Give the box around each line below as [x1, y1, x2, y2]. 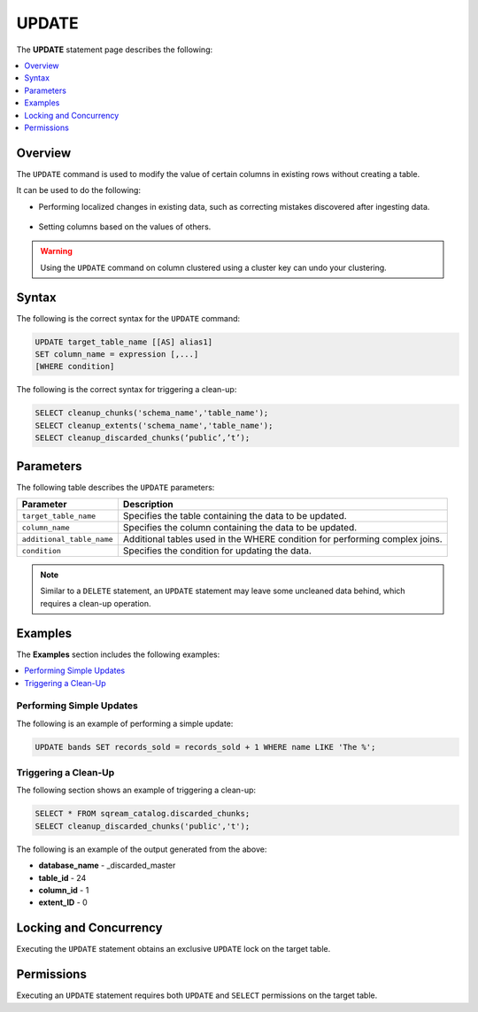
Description [122, 498, 174, 511]
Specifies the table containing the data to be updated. [122, 510, 347, 522]
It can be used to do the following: [16, 185, 142, 196]
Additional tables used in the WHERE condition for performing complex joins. [122, 533, 443, 545]
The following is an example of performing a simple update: [16, 718, 234, 729]
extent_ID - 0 [38, 897, 88, 908]
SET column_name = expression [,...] [35, 350, 199, 359]
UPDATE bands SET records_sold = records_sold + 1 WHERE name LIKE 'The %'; [35, 742, 376, 752]
